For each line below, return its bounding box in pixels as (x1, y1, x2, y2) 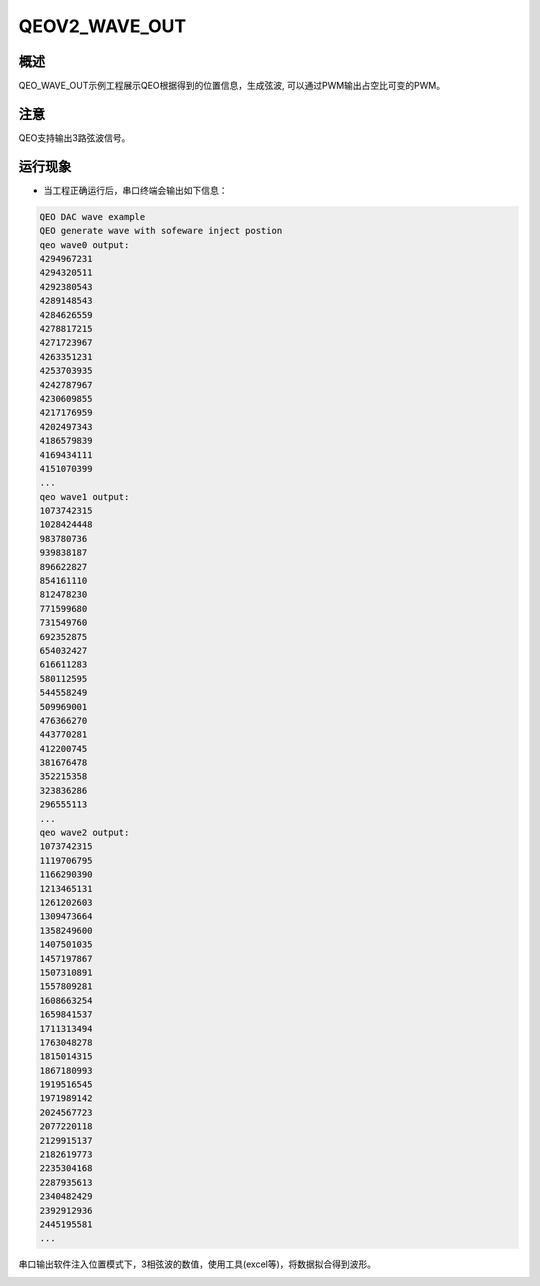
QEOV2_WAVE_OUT (18, 15, 187, 37)
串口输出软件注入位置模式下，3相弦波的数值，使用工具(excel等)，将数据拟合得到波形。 (18, 1258, 377, 1270)
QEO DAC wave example (39, 211, 146, 222)
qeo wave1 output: (39, 491, 130, 502)
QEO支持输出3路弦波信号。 (18, 131, 131, 144)
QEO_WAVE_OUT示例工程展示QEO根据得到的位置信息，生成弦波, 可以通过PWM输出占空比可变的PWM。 (18, 80, 445, 92)
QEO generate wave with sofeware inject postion (39, 225, 283, 237)
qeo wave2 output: (39, 827, 130, 839)
